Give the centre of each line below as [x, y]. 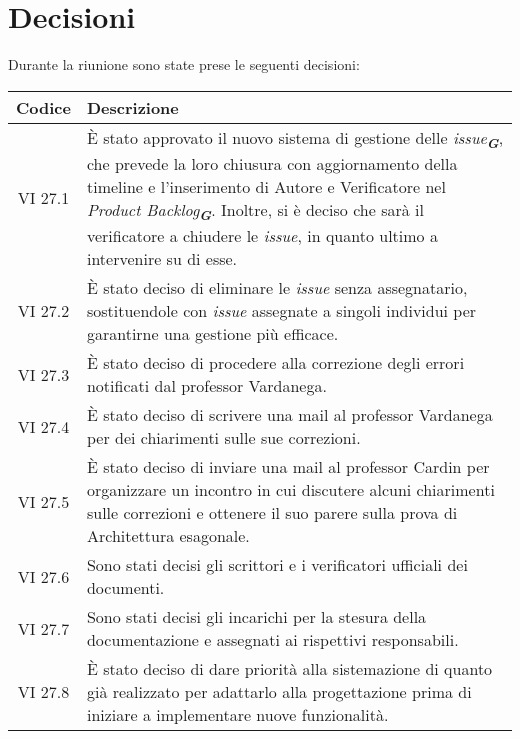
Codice [43, 107]
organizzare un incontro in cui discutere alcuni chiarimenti [290, 490]
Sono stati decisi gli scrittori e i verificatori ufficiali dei [277, 565]
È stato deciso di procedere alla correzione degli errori [275, 363]
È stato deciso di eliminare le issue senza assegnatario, [277, 288]
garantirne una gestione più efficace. [212, 334]
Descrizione [132, 107]
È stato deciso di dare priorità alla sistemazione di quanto [289, 669]
